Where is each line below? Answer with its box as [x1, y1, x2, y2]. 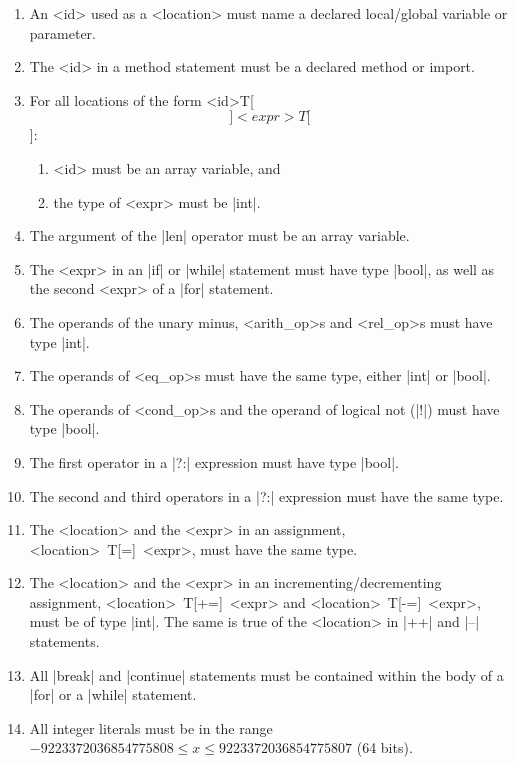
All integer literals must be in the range [29, 717, 273, 738]
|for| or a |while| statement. [29, 684, 197, 705]
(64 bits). [356, 737, 413, 758]
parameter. [29, 22, 96, 43]
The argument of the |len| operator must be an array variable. [29, 225, 410, 246]
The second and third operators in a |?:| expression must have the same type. [29, 485, 504, 506]
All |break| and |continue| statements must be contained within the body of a [29, 664, 504, 685]
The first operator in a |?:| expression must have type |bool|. [29, 451, 399, 472]
